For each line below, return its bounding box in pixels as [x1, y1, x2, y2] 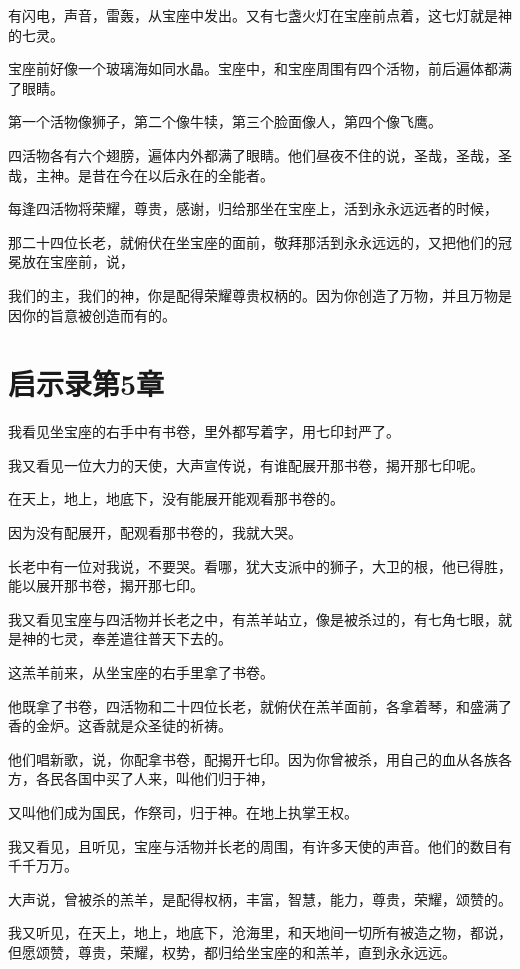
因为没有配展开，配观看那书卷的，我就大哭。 [8, 522, 302, 543]
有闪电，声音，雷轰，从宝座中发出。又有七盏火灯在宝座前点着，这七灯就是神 [8, 5, 512, 25]
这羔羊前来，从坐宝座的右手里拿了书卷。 [8, 662, 274, 682]
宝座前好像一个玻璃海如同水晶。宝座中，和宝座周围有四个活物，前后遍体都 [8, 58, 498, 79]
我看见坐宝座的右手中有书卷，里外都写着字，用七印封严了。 [8, 421, 400, 442]
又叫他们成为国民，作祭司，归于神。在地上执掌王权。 [8, 801, 358, 822]
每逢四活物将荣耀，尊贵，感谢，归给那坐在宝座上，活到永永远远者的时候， [8, 198, 498, 219]
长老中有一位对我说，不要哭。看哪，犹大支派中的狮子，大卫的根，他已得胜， [8, 555, 512, 576]
